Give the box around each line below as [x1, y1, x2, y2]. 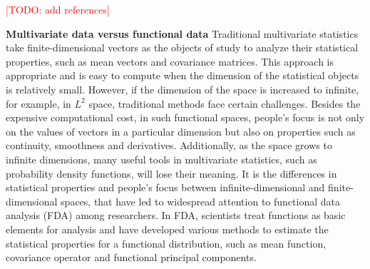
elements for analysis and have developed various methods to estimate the [6, 221, 329, 236]
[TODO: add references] [6, 2, 110, 16]
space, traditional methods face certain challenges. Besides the [88, 96, 361, 111]
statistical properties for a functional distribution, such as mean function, [6, 235, 327, 250]
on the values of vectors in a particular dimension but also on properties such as [6, 123, 356, 138]
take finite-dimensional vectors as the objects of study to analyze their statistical [6, 40, 359, 55]
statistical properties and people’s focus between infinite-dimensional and [6, 180, 325, 195]
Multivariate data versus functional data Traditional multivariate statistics [6, 26, 359, 41]
